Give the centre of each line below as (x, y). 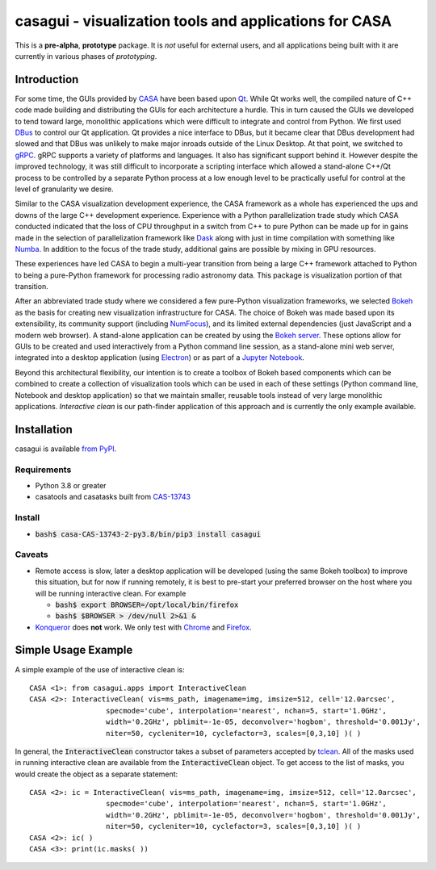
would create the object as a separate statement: (96, 774)
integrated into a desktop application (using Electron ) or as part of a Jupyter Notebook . (159, 358)
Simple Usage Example (74, 650)
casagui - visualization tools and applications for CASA (203, 21)
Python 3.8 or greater (71, 486)
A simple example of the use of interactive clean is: (100, 669)
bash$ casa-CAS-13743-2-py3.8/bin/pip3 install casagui (148, 534)
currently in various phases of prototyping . (86, 56)
